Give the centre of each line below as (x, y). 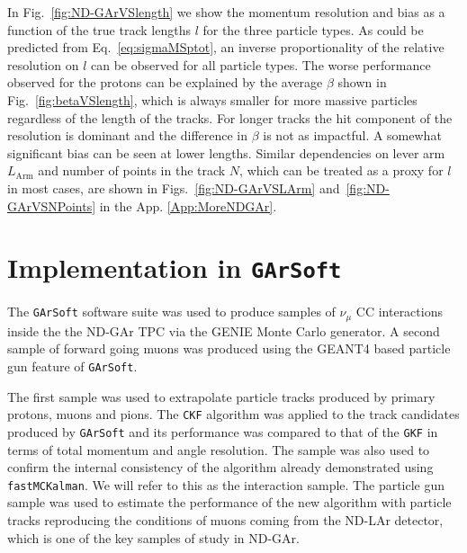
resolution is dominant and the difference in (128, 135)
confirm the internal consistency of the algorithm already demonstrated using (220, 467)
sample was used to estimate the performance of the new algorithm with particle (229, 502)
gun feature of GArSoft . (72, 366)
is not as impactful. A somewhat (352, 135)
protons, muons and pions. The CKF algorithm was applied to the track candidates (233, 414)
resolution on (43, 64)
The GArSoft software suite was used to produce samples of (171, 312)
